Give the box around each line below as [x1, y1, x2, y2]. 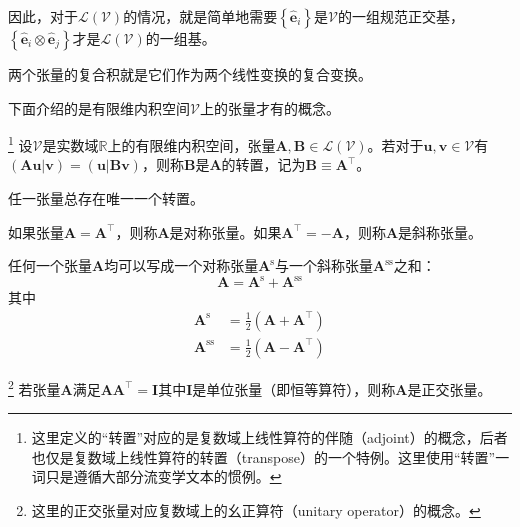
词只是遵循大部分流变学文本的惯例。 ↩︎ [31, 466, 282, 487]
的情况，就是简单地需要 [123, 6, 278, 26]
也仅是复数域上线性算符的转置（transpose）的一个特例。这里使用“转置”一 [31, 446, 510, 467]
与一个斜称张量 [275, 255, 373, 276]
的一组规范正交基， [337, 6, 464, 26]
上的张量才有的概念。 [199, 97, 340, 118]
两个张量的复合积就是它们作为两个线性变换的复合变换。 [8, 64, 372, 84]
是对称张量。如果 [169, 221, 282, 242]
